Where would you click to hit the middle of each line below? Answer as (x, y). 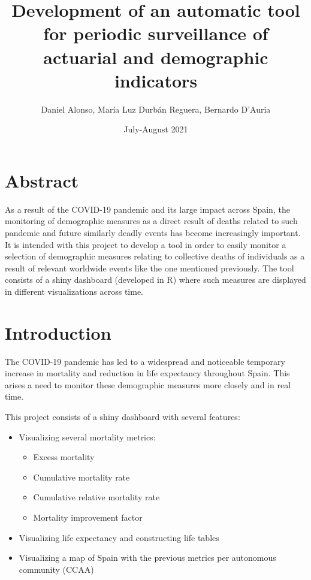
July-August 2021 (156, 129)
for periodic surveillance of (156, 33)
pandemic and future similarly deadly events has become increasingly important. (153, 232)
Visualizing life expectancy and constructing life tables (119, 537)
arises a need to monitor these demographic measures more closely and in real (148, 384)
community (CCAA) (56, 569)
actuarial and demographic (156, 57)
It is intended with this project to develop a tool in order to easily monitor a (146, 244)
